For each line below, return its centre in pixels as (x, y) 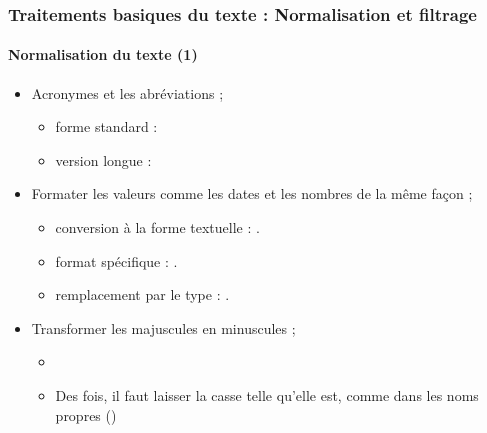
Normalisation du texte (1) (103, 54)
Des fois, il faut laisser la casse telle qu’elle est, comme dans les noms (267, 394)
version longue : (103, 159)
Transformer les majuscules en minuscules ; (163, 327)
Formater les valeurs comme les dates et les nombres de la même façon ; (252, 193)
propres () (86, 414)
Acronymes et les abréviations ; (127, 92)
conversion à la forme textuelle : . (157, 227)
